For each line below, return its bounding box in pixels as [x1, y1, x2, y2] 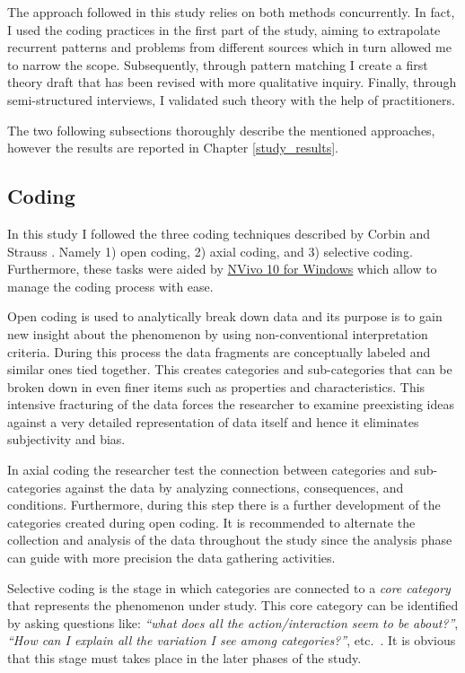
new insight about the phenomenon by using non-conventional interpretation [7, 324, 428, 343]
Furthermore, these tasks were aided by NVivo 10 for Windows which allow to [7, 259, 437, 278]
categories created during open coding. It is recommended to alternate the [7, 512, 416, 531]
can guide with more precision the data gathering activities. [7, 548, 336, 567]
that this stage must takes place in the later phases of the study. [7, 649, 362, 668]
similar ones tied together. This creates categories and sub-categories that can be [7, 360, 452, 379]
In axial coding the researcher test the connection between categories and [7, 460, 410, 479]
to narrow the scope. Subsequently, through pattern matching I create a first [7, 55, 428, 74]
